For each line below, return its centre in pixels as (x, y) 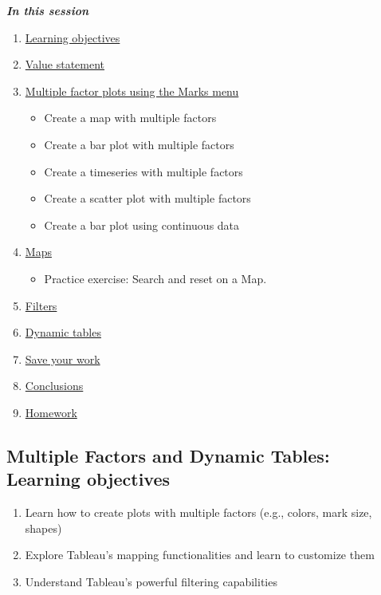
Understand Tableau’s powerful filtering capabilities (151, 581)
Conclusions (54, 386)
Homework (51, 412)
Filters (41, 305)
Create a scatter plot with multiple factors (147, 198)
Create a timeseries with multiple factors (143, 171)
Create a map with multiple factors (130, 118)
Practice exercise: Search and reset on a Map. (155, 278)
